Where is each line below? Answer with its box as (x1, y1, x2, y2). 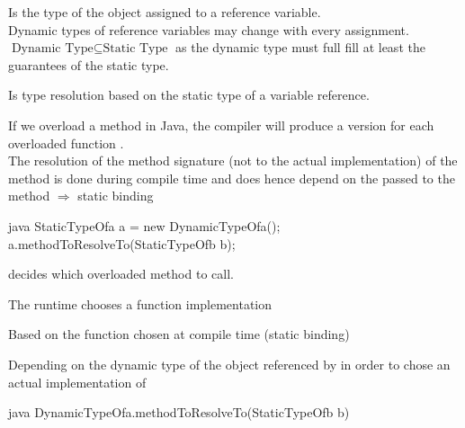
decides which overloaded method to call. (8, 264, 234, 283)
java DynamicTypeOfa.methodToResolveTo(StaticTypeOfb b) (8, 403, 350, 422)
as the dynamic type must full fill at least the (175, 38, 425, 57)
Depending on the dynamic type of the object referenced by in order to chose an (8, 354, 451, 373)
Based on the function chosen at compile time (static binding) (8, 325, 350, 343)
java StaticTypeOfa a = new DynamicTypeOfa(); (8, 216, 281, 235)
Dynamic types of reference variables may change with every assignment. (8, 20, 409, 39)
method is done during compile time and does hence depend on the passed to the (8, 168, 455, 187)
